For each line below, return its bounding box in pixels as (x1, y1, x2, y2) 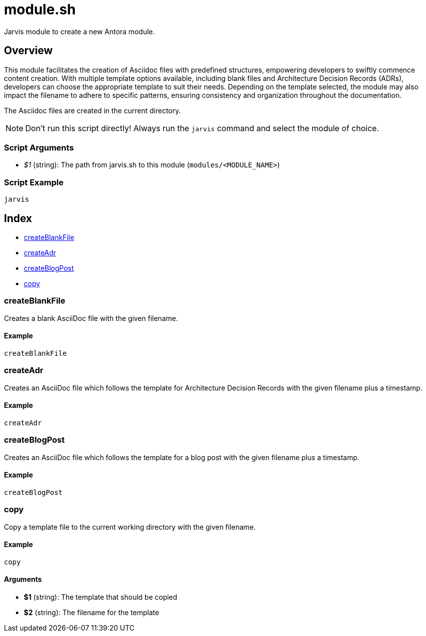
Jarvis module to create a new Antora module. (4, 27, 155, 36)
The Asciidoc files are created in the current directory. (4, 106, 181, 115)
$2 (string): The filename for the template (24, 608, 159, 617)
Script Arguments (4, 142, 74, 153)
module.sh (4, 1, 76, 18)
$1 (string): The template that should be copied (24, 593, 177, 602)
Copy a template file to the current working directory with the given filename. (4, 522, 256, 531)
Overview (4, 44, 53, 57)
